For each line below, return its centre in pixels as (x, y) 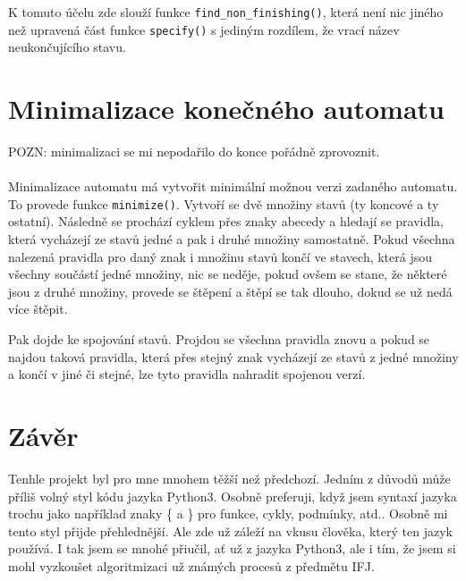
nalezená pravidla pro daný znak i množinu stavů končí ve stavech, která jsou (220, 256)
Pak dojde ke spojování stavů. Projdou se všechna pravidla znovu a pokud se (219, 339)
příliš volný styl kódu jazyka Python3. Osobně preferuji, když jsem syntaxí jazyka (233, 496)
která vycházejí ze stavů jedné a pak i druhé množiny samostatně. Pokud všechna (232, 239)
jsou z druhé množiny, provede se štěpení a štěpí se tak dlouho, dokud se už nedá (230, 291)
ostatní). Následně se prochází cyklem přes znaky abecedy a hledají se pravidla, (226, 221)
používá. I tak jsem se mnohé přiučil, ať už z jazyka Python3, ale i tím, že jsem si (232, 548)
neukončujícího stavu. (67, 47)
